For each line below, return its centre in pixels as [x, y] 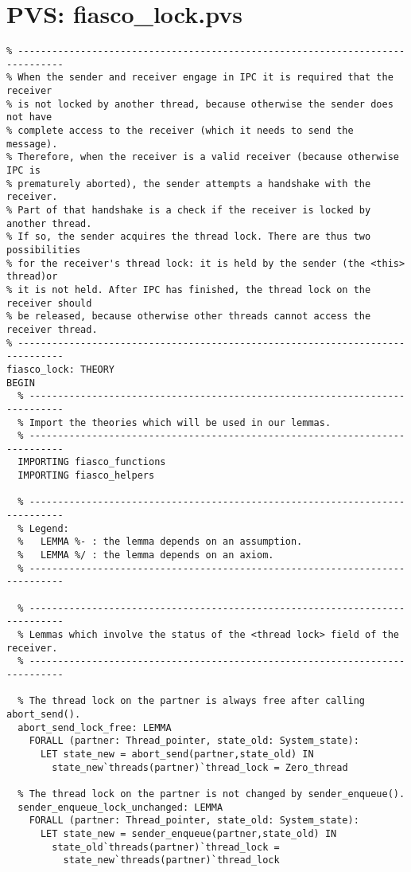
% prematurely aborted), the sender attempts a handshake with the [189, 184]
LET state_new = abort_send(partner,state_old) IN [177, 754]
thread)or [32, 277]
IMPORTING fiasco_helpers [86, 476]
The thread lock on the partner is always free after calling [197, 701]
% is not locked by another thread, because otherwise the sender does [200, 104]
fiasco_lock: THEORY [61, 369]
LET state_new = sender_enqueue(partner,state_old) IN [188, 833]
